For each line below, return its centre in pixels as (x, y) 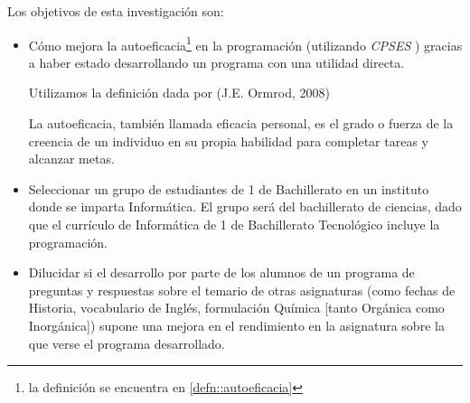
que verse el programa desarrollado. (127, 343)
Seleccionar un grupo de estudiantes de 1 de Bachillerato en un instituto (229, 188)
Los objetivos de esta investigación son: (116, 11)
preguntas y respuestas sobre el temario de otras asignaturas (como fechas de (242, 290)
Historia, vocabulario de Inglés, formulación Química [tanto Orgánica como (236, 308)
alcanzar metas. (71, 159)
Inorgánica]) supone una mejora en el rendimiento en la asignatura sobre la (236, 325)
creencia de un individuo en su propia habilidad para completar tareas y (228, 141)
